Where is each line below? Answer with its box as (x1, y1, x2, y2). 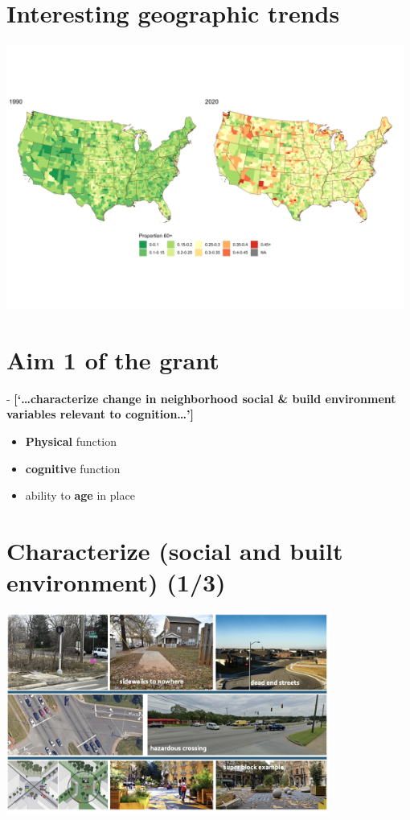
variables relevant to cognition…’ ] (6, 406, 194, 422)
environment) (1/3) (6, 566, 226, 599)
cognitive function (25, 459, 121, 476)
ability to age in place (25, 487, 135, 504)
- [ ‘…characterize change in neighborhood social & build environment (6, 389, 396, 406)
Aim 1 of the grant (6, 343, 219, 376)
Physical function (25, 432, 117, 449)
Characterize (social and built (6, 534, 343, 567)
